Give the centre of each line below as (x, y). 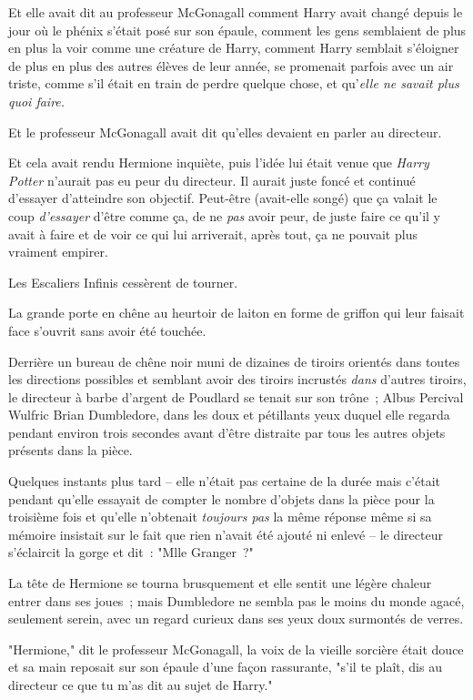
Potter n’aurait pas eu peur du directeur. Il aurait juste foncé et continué (212, 180)
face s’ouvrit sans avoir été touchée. (107, 330)
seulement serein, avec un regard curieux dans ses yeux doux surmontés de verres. (236, 619)
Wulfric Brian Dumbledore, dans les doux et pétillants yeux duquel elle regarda (229, 415)
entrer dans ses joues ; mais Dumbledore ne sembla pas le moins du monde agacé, (236, 600)
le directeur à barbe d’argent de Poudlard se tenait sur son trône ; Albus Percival (236, 396)
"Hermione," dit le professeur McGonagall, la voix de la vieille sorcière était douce (236, 649)
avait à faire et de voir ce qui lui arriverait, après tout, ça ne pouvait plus (213, 233)
